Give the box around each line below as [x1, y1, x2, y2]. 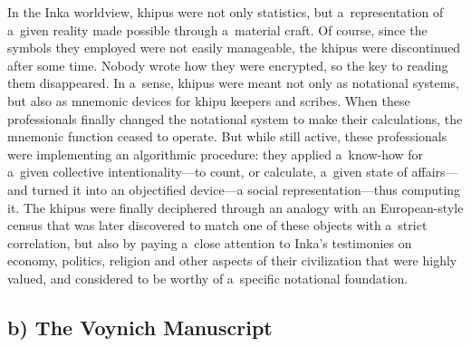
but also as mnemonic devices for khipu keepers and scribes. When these [7, 91, 410, 110]
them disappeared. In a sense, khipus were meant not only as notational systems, [7, 73, 459, 92]
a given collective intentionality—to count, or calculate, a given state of [7, 162, 408, 181]
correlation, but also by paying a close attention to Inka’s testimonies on [7, 233, 412, 252]
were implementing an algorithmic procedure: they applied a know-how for [7, 144, 424, 163]
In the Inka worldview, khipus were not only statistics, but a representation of [7, 3, 444, 21]
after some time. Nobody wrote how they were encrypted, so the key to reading [7, 55, 448, 74]
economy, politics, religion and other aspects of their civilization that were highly [7, 251, 457, 270]
